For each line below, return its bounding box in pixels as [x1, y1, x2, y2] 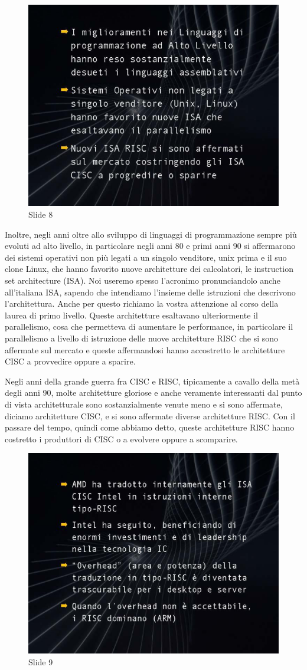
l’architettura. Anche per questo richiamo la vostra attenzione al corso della [5, 297, 279, 310]
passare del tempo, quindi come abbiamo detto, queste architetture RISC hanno [5, 421, 295, 433]
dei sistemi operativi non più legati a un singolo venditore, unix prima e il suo [5, 251, 287, 263]
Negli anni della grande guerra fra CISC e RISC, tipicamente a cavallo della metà [5, 375, 300, 387]
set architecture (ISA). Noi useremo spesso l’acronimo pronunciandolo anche [5, 274, 280, 286]
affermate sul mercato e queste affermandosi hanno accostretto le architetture [5, 343, 285, 356]
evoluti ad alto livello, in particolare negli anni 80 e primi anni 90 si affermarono [5, 239, 296, 252]
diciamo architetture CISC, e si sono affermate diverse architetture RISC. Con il [5, 409, 295, 422]
